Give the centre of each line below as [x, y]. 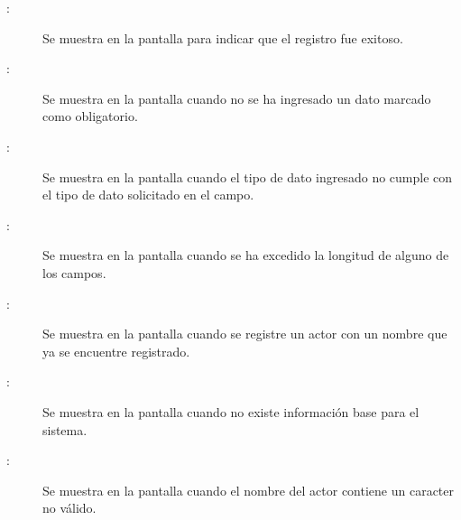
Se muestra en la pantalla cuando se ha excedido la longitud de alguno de [246, 255]
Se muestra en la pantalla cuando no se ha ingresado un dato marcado [237, 98]
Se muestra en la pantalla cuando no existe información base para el [231, 411]
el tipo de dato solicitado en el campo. [148, 195]
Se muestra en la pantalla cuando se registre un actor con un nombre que [245, 334]
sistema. [65, 429]
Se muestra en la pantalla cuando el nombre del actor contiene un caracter [249, 490]
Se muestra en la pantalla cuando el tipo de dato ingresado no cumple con [248, 176]
